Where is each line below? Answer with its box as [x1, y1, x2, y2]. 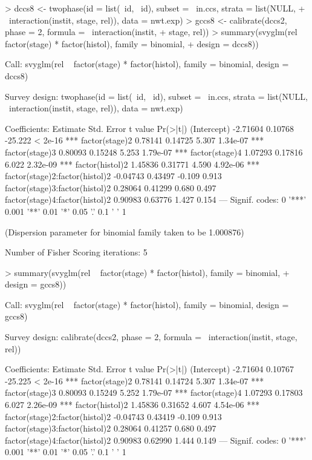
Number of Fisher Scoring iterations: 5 [5, 246, 148, 258]
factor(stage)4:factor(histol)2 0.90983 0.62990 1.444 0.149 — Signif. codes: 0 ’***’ [5, 433, 307, 446]
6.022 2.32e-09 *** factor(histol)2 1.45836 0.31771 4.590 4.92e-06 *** [5, 157, 260, 170]
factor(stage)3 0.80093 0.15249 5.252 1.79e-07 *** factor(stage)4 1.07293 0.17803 [5, 386, 303, 399]
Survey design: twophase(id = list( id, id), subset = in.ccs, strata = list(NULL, [5, 90, 308, 102]
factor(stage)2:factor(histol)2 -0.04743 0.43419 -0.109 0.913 [5, 410, 222, 422]
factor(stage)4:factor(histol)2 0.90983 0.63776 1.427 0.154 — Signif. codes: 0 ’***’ [5, 193, 307, 206]
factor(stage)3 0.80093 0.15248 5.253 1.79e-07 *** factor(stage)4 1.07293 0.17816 [5, 145, 303, 158]
